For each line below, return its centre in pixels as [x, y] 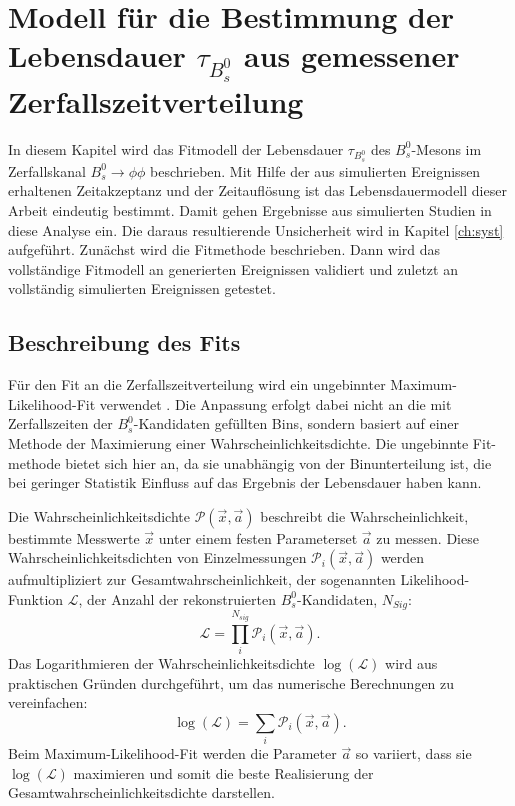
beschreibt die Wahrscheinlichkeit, [364, 515]
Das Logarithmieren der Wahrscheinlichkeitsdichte [161, 663]
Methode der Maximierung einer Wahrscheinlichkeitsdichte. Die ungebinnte [238, 442]
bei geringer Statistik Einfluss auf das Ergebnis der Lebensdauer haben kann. [245, 482]
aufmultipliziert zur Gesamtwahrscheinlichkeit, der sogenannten [202, 579]
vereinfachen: [48, 702]
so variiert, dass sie [413, 753]
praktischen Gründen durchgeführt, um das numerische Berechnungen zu [231, 682]
